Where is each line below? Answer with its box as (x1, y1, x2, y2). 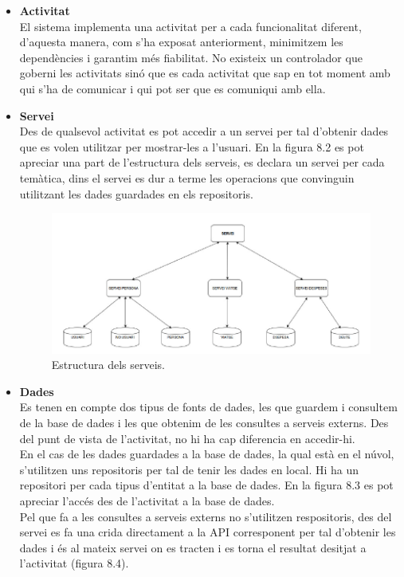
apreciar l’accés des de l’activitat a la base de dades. (19, 492, 275, 508)
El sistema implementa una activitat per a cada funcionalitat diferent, (19, 18, 362, 34)
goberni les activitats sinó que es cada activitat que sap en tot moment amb (19, 65, 390, 81)
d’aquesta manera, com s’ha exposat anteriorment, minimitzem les (19, 33, 343, 50)
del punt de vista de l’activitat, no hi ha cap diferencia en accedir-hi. (19, 430, 355, 446)
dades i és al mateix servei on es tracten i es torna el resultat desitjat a (19, 539, 367, 555)
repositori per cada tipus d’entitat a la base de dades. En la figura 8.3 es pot (19, 477, 394, 493)
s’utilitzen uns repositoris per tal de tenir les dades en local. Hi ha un (19, 461, 359, 477)
